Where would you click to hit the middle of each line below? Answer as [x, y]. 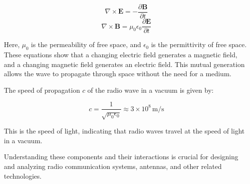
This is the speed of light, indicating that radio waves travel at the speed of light [124, 131]
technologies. [23, 176]
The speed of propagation [42, 90]
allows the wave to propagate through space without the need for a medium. [118, 74]
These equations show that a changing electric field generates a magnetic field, [121, 54]
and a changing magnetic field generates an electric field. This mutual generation [124, 64]
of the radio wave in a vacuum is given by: [150, 90]
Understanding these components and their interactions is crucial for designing [121, 157]
